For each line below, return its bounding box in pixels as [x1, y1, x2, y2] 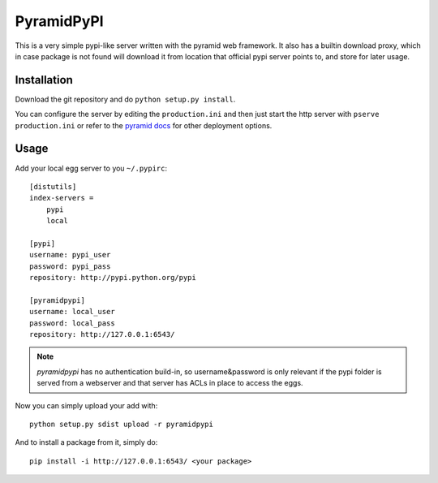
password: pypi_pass [29, 261, 111, 271]
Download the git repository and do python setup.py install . [15, 94, 236, 104]
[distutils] [29, 182, 77, 191]
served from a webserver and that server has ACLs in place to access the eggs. [36, 378, 303, 388]
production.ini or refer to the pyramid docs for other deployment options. [15, 120, 273, 130]
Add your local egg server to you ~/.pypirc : [15, 163, 168, 173]
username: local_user [29, 307, 115, 317]
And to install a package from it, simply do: [15, 438, 158, 447]
